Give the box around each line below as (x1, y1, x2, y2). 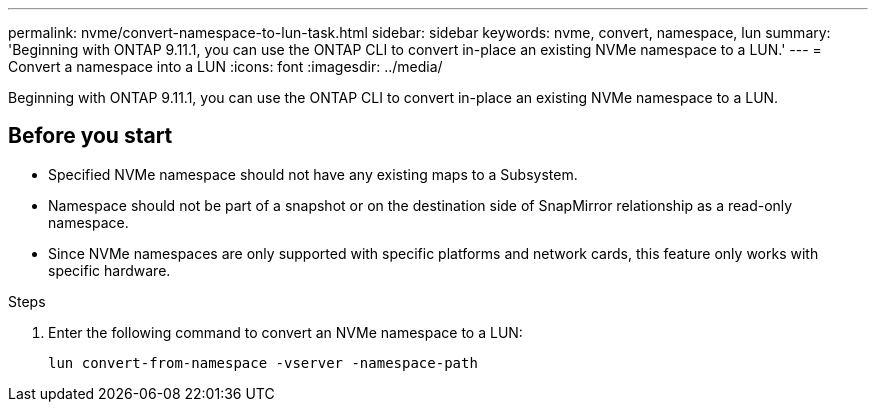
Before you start (8, 123, 173, 149)
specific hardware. (48, 261, 171, 279)
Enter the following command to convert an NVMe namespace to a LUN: (48, 323, 523, 341)
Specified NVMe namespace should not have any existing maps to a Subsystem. (48, 165, 578, 183)
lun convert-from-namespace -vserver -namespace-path (48, 354, 478, 371)
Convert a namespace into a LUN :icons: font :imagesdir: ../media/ (8, 58, 443, 75)
